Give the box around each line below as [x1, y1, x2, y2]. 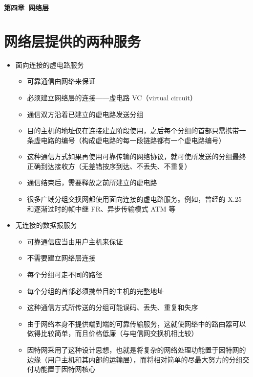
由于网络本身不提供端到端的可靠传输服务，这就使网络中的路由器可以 [27, 318, 246, 329]
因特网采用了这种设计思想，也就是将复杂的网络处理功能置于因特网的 [27, 345, 246, 354]
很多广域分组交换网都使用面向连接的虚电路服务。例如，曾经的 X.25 [27, 194, 242, 204]
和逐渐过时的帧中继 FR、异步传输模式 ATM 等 [27, 203, 176, 213]
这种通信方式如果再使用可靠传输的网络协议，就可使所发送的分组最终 [27, 151, 246, 162]
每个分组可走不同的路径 [27, 269, 103, 280]
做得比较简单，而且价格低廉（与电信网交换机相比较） [27, 328, 198, 338]
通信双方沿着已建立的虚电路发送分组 [27, 109, 144, 119]
